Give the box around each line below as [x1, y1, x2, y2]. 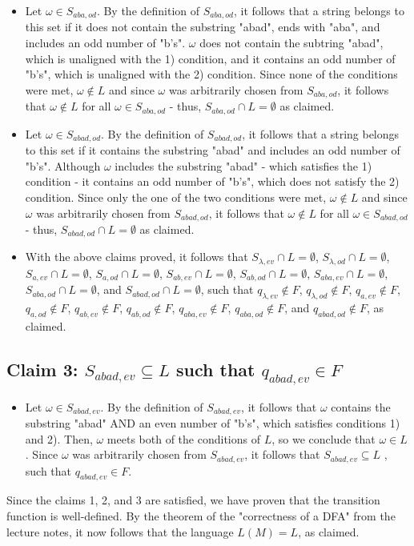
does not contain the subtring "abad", [199, 34, 384, 51]
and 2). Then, [25, 430, 93, 447]
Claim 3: [6, 356, 78, 381]
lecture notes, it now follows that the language [6, 523, 234, 540]
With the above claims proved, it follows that [25, 248, 248, 265]
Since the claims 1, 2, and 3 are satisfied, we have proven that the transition [6, 492, 380, 508]
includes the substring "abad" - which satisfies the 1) [115, 157, 372, 174]
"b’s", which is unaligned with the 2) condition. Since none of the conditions [25, 66, 398, 82]
